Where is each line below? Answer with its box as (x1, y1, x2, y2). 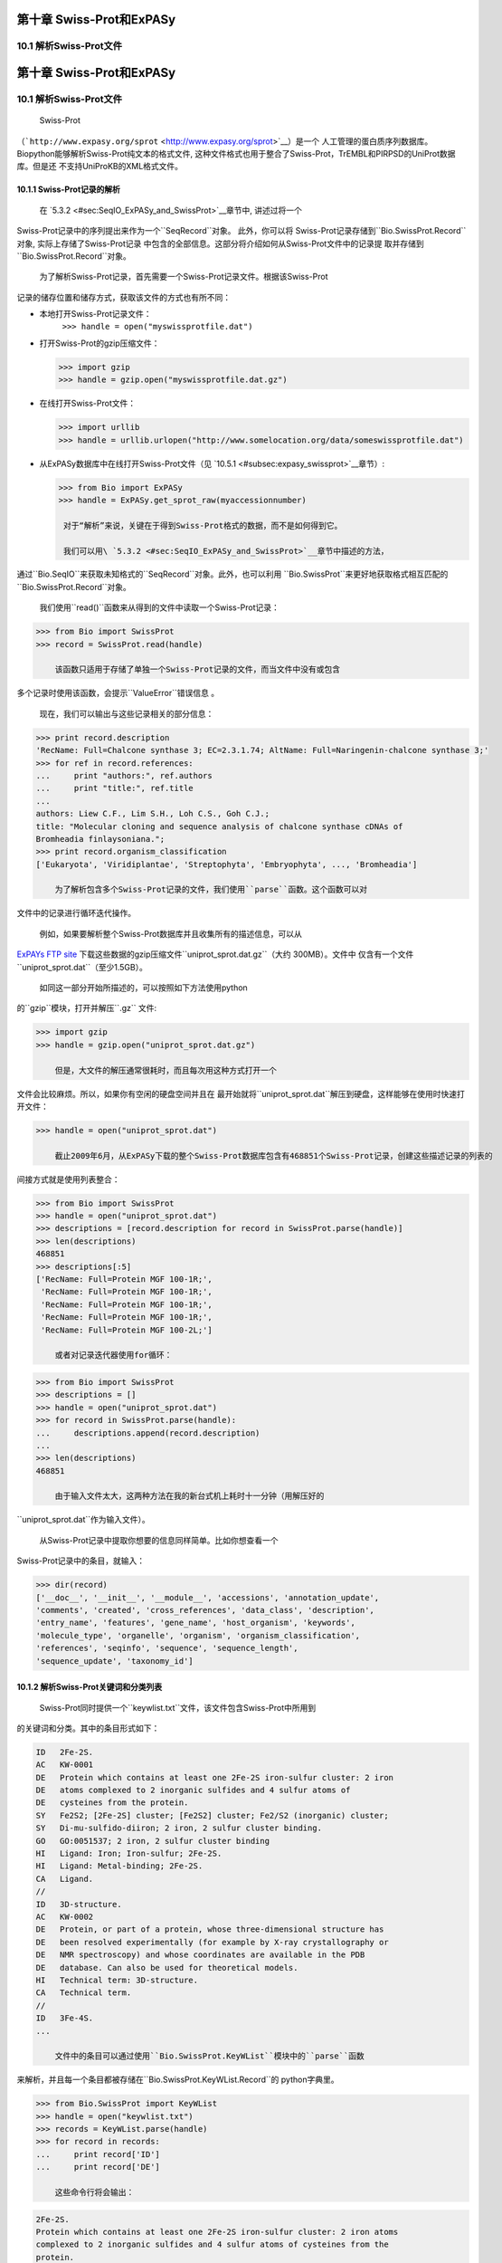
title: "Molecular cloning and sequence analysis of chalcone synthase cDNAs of (35, 821, 403, 832)
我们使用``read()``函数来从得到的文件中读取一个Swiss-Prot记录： (39, 602, 280, 613)
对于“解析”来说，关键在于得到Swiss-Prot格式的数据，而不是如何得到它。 (63, 520, 343, 530)
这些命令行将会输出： (54, 2187, 135, 2197)
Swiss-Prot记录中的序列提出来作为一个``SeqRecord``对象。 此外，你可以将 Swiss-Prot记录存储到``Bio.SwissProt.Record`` (16, 225, 467, 236)
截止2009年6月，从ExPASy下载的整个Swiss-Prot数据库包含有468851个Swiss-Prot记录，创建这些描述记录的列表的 (54, 1151, 493, 1160)
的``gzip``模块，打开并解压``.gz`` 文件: (16, 1003, 157, 1014)
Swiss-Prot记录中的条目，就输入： (16, 1555, 146, 1566)
